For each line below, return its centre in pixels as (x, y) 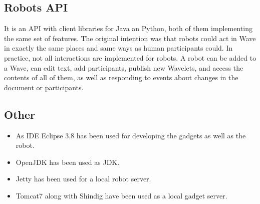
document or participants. (44, 87)
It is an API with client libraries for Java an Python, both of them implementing (128, 28)
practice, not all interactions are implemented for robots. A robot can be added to (130, 57)
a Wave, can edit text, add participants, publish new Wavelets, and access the (124, 67)
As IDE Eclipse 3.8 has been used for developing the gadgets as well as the (131, 135)
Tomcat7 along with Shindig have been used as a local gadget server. (121, 195)
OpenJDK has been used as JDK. (68, 162)
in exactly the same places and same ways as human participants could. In (118, 48)
